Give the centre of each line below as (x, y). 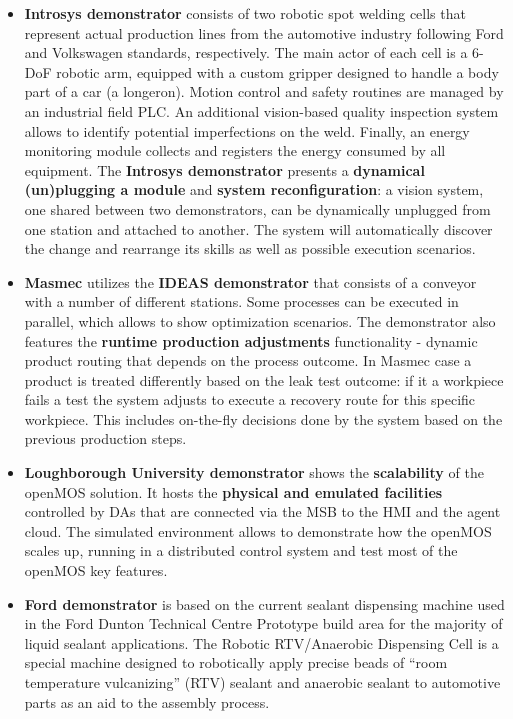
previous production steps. (105, 438)
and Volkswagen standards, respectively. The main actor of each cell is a (246, 52)
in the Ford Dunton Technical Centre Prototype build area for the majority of (263, 623)
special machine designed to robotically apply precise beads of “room (236, 662)
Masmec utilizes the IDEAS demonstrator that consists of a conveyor (250, 281)
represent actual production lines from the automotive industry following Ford (264, 32)
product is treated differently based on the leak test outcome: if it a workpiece (264, 379)
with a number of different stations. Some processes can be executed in (241, 301)
